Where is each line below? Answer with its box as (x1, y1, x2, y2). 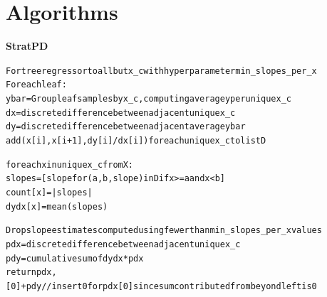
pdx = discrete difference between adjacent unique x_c (6, 239, 241, 249)
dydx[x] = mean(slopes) (6, 201, 108, 212)
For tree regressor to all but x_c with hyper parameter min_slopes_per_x (6, 65, 317, 76)
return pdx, (6, 267, 57, 278)
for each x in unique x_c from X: (6, 159, 134, 170)
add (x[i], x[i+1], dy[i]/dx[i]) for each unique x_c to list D (6, 136, 266, 146)
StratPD (6, 38, 48, 53)
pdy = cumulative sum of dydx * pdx (6, 253, 144, 264)
